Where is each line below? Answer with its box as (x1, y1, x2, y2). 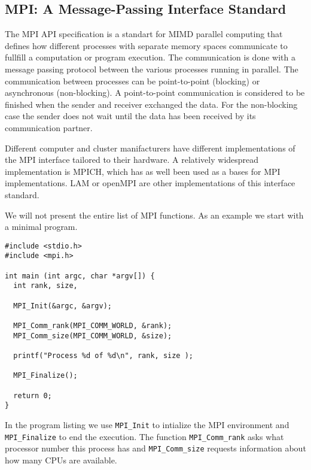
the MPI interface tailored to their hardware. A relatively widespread (5, 153, 259, 166)
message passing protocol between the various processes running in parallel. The (5, 62, 298, 75)
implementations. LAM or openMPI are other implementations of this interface (5, 177, 295, 189)
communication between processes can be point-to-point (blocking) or (5, 74, 260, 87)
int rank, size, (13, 281, 78, 290)
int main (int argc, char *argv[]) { (5, 271, 155, 280)
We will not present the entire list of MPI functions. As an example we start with (5, 208, 304, 221)
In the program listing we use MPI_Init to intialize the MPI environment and (5, 418, 289, 430)
